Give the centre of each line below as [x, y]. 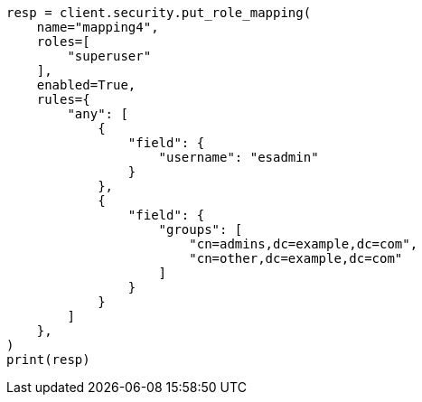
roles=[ [63, 42]
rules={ [63, 99]
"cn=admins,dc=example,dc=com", [304, 244]
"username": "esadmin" [239, 157]
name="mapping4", [98, 27]
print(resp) [48, 360]
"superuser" [109, 56]
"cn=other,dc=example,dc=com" [296, 258]
